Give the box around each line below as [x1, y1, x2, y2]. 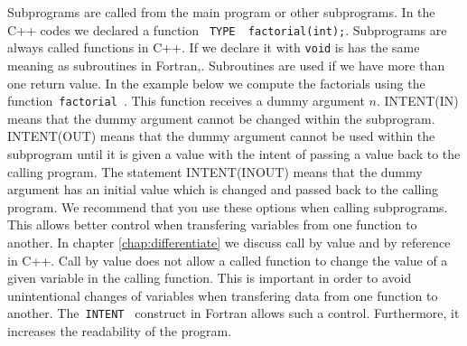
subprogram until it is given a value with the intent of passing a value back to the [7, 144, 461, 163]
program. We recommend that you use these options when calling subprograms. [7, 197, 448, 216]
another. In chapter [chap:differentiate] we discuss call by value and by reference [7, 232, 451, 251]
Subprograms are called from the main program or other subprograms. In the [7, 3, 435, 21]
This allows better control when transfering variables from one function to [7, 215, 417, 234]
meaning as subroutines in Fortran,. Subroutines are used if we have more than [7, 55, 445, 74]
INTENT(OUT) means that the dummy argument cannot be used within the [7, 126, 435, 145]
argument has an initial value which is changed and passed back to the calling [7, 180, 439, 199]
